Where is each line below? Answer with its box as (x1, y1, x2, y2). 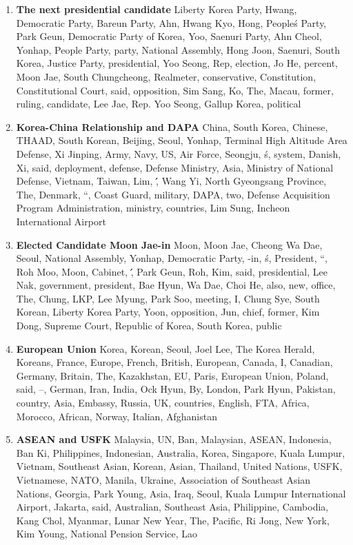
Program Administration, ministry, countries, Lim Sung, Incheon (16, 200, 290, 215)
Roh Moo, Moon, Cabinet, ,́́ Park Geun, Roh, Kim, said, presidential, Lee (16, 264, 327, 278)
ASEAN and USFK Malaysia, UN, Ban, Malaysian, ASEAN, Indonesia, (16, 432, 332, 446)
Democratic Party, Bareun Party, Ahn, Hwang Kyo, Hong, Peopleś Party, (16, 15, 327, 30)
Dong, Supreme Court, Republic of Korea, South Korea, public (16, 318, 282, 333)
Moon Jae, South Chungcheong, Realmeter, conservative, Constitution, (16, 69, 316, 83)
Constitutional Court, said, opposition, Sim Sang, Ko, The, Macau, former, (16, 83, 334, 97)
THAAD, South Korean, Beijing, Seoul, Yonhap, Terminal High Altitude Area (16, 133, 347, 147)
